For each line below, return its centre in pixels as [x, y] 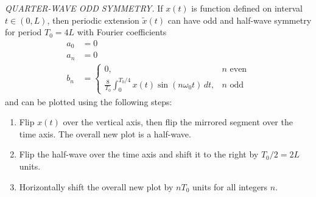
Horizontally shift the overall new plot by [96, 186]
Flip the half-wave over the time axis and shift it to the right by [139, 154]
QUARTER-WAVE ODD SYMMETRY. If [84, 8]
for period [23, 32]
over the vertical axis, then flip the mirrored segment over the [178, 122]
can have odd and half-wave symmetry [240, 20]
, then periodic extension [93, 20]
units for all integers [230, 186]
